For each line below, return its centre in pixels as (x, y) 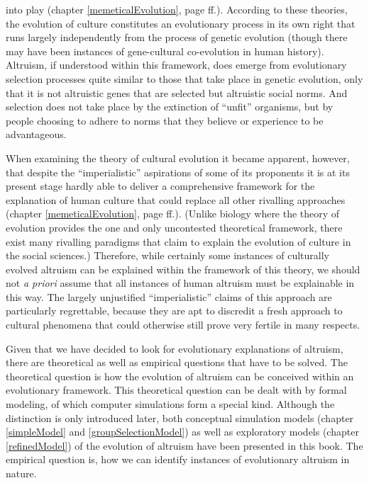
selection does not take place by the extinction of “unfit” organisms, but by (170, 107)
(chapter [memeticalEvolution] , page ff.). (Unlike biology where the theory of (173, 214)
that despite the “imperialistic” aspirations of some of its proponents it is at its (178, 172)
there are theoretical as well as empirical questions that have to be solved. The (177, 362)
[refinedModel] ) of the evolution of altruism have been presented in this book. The (184, 445)
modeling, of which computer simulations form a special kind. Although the (170, 404)
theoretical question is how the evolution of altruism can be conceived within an (180, 376)
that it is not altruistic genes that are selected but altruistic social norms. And (177, 92)
